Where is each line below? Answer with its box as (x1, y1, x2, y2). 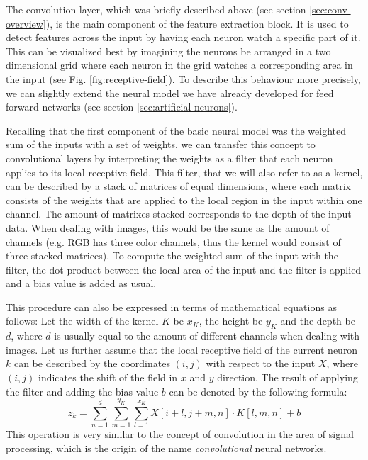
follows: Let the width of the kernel (6, 313, 159, 328)
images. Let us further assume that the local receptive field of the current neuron (6, 342, 358, 357)
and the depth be (280, 313, 355, 328)
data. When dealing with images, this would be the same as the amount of (6, 220, 330, 235)
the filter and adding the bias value (6, 383, 159, 398)
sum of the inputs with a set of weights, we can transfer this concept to (6, 137, 316, 152)
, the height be (199, 313, 263, 328)
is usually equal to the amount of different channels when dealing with (54, 328, 360, 343)
